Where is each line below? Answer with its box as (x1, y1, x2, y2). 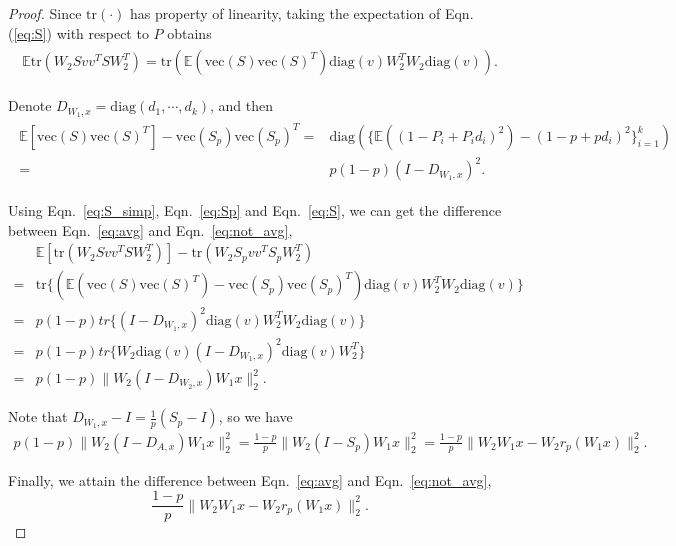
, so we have (218, 406, 293, 427)
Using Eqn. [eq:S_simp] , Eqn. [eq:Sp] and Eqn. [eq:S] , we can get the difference (8, 200, 502, 221)
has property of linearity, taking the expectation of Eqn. (130, 3, 474, 23)
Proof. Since (8, 3, 82, 23)
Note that (8, 406, 68, 427)
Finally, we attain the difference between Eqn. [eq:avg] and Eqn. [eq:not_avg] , (8, 469, 492, 490)
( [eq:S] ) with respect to (8, 22, 149, 43)
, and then (210, 95, 274, 116)
